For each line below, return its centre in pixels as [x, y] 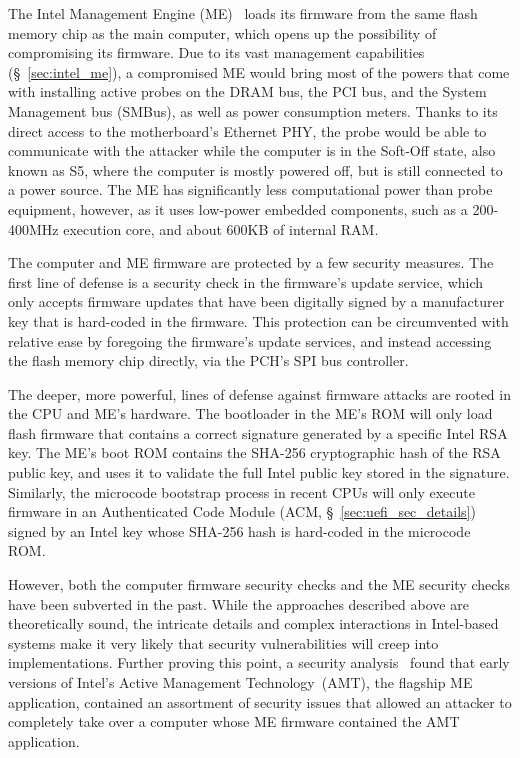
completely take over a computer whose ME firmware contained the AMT [234, 721]
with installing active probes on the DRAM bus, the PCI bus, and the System [247, 91]
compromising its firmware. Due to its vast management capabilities [216, 52]
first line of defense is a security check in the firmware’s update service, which [246, 281]
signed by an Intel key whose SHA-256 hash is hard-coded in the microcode [239, 530]
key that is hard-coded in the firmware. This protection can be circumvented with [258, 320]
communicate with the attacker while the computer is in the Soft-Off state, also [252, 150]
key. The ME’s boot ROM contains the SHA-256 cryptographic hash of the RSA [254, 452]
